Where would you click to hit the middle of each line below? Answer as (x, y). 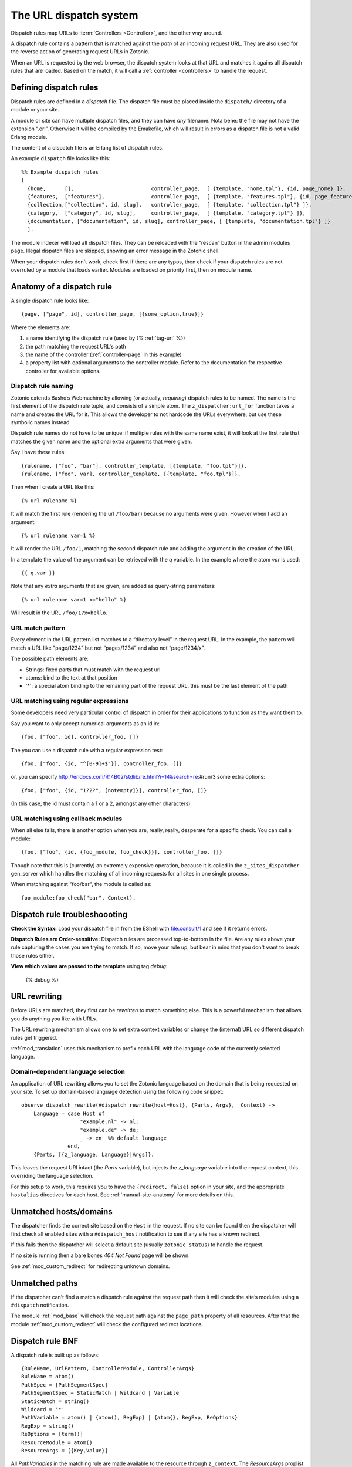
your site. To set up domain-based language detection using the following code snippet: (117, 1091)
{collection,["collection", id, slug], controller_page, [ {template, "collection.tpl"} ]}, (170, 205)
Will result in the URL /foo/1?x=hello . (59, 613)
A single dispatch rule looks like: (50, 300)
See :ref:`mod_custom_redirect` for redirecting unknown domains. (90, 1266)
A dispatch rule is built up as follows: (55, 1355)
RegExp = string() (48, 1426)
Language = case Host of (69, 1113)
